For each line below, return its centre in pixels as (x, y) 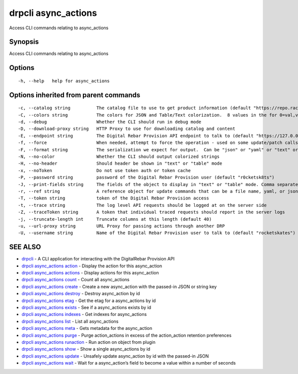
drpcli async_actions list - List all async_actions (70, 321)
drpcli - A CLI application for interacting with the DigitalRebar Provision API (98, 259)
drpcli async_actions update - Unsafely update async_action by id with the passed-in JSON (115, 356)
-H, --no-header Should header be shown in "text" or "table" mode (120, 163)
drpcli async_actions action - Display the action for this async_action (92, 266)
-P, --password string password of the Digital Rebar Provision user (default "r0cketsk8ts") (147, 178)
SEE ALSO (25, 247)
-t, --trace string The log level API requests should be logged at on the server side (142, 205)
